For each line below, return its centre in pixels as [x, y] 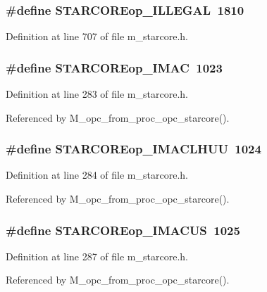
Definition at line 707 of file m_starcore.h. [97, 36]
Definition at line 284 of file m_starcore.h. [97, 175]
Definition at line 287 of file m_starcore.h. [97, 256]
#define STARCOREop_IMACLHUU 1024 [133, 149]
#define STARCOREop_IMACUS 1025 [123, 230]
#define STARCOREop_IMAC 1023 [114, 67]
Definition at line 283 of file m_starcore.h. [97, 94]
